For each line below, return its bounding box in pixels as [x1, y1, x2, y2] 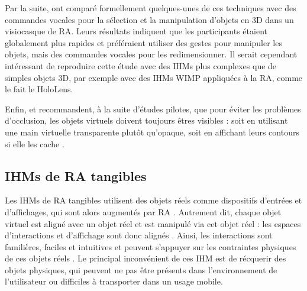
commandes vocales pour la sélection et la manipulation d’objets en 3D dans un [5, 13, 294, 25]
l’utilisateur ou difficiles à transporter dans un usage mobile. [5, 275, 223, 287]
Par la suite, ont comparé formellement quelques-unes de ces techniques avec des [5, 2, 296, 14]
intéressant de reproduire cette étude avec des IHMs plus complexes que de [5, 59, 277, 72]
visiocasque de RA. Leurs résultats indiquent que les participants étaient [5, 25, 267, 37]
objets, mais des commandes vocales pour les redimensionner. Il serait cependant [5, 48, 298, 60]
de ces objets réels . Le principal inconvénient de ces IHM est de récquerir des [5, 252, 286, 264]
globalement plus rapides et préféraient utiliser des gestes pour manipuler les [5, 36, 282, 48]
